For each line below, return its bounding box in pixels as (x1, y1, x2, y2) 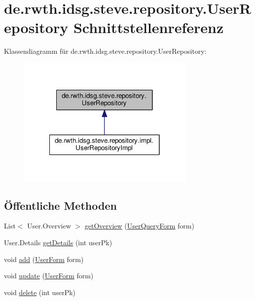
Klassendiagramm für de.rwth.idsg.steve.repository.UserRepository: (4, 46, 207, 56)
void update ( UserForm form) (4, 270, 94, 281)
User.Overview (27, 221, 71, 231)
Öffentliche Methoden (4, 197, 117, 213)
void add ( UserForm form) (4, 254, 84, 264)
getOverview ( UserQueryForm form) (84, 221, 194, 231)
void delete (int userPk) (4, 287, 76, 297)
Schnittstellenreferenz (73, 17, 224, 38)
